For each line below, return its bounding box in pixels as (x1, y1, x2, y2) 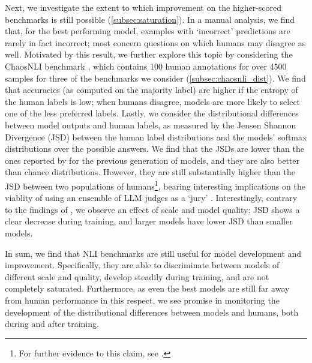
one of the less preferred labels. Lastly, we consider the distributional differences (5, 107, 299, 119)
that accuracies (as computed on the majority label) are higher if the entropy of (5, 83, 298, 96)
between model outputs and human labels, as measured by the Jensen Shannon (5, 118, 296, 131)
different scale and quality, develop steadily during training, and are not (5, 270, 269, 283)
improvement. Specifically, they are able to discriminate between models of (5, 259, 280, 271)
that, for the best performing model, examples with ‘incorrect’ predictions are (5, 25, 290, 37)
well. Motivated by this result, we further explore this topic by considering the (5, 48, 293, 61)
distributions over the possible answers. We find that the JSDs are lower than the (5, 142, 304, 155)
